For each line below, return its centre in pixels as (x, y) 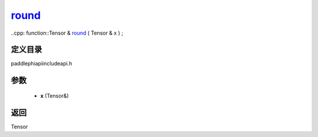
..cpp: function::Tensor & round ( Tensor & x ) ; (67, 33)
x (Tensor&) (54, 96)
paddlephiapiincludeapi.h (42, 64)
